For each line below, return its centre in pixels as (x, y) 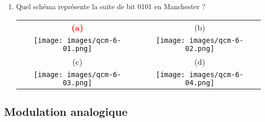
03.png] (77, 82)
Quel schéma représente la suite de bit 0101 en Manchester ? (111, 6)
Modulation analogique (66, 111)
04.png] (200, 82)
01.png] (77, 48)
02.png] (200, 48)
